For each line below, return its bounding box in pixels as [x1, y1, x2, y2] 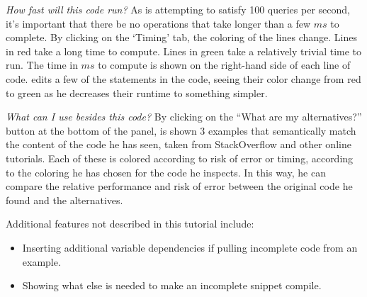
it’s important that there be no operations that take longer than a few [6, 16, 311, 30]
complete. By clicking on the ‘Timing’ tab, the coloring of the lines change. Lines [6, 30, 358, 45]
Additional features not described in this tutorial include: [6, 216, 254, 231]
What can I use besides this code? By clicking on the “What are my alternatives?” [6, 109, 362, 124]
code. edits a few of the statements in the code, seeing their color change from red [6, 71, 361, 86]
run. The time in [6, 57, 78, 72]
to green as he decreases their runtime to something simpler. [6, 85, 268, 100]
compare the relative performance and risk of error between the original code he [6, 179, 353, 194]
